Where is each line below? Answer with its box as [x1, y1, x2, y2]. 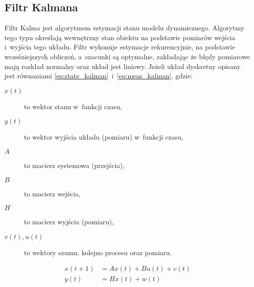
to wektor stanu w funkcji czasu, [24, 101, 122, 111]
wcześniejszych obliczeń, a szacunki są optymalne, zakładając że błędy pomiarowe [4, 51, 251, 61]
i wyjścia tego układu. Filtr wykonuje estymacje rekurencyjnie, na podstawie [4, 42, 235, 52]
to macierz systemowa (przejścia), [24, 160, 125, 170]
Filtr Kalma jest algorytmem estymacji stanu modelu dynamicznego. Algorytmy [4, 23, 245, 33]
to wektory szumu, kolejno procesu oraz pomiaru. [24, 247, 172, 257]
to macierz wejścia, [24, 188, 81, 198]
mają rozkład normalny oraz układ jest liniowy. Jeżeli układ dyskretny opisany [4, 61, 241, 71]
